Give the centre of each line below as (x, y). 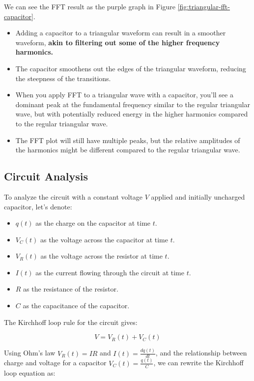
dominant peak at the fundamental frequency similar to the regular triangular (133, 104)
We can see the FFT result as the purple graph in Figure (90, 6)
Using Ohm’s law (30, 353)
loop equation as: (30, 372)
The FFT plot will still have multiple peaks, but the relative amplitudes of (128, 140)
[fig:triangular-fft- (204, 6)
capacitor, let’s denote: (38, 206)
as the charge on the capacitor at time (93, 223)
